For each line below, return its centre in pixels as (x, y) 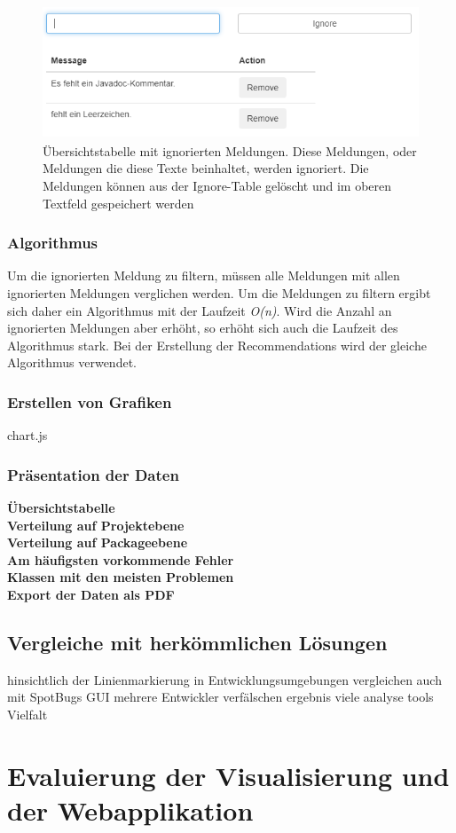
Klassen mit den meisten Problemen (121, 577)
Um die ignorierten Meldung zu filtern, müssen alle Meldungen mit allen (204, 275)
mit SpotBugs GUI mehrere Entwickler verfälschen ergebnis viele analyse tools (220, 697)
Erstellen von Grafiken (90, 401)
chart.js (28, 435)
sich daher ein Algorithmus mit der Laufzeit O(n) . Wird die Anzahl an (200, 310)
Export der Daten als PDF (91, 594)
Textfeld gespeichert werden (118, 203)
